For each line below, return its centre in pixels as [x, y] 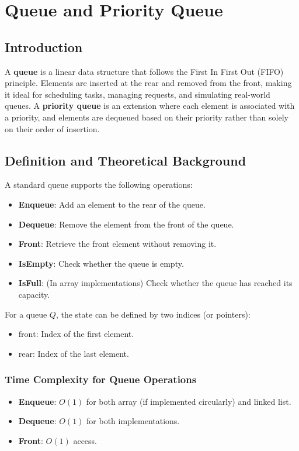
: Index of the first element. [85, 334]
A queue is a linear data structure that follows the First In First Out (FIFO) [144, 71]
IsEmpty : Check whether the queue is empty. [101, 263]
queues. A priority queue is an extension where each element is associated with [150, 106]
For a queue [26, 314]
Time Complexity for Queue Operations [101, 379]
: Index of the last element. [81, 353]
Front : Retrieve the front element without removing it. [117, 244]
